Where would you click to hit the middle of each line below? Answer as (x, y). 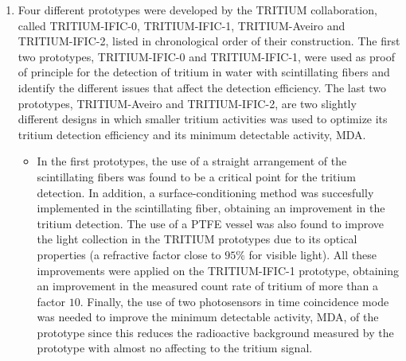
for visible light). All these (312, 254)
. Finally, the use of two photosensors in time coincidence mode (234, 301)
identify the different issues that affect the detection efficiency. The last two (202, 87)
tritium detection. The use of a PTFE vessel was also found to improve (210, 223)
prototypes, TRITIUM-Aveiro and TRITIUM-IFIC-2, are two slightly (187, 103)
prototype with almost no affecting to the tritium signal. (175, 348)
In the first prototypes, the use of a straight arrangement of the (192, 161)
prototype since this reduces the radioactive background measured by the (215, 332)
